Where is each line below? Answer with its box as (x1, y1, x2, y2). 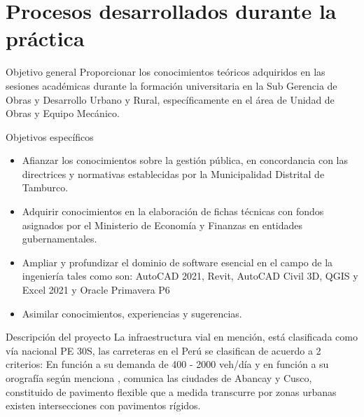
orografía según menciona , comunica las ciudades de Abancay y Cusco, (6, 371, 312, 385)
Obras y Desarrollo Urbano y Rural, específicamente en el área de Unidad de (6, 92, 335, 107)
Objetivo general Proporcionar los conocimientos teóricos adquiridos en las (6, 64, 325, 79)
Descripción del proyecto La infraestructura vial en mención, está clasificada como (6, 329, 358, 344)
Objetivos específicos (6, 129, 94, 144)
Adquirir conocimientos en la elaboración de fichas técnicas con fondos (22, 204, 324, 219)
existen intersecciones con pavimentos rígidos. (6, 398, 201, 413)
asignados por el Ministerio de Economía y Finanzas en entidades (22, 217, 303, 232)
